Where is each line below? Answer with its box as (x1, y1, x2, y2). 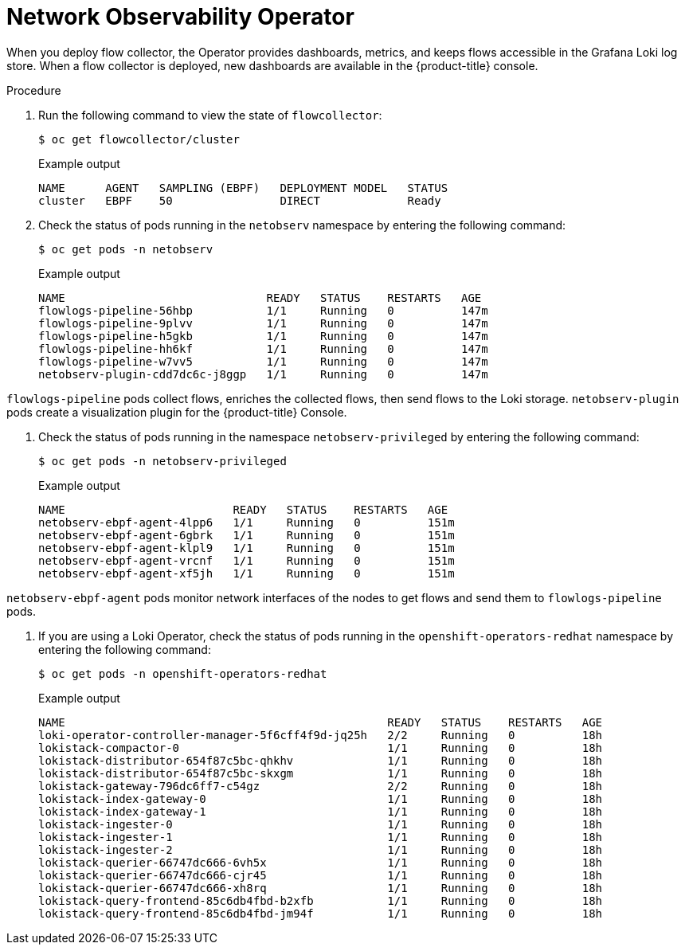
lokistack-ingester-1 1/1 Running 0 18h (38, 830, 603, 843)
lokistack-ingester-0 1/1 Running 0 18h (38, 817, 603, 831)
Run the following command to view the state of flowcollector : (38, 108, 382, 122)
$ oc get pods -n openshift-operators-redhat (38, 667, 327, 680)
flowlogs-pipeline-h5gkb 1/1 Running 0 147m (38, 329, 488, 342)
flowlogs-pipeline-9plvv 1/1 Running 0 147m (38, 316, 488, 330)
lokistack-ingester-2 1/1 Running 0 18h (38, 843, 603, 856)
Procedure (6, 83, 61, 97)
